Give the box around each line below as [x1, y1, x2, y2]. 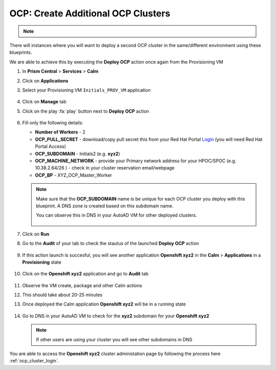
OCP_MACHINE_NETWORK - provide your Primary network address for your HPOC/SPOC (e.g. [35, 158, 237, 164]
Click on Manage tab [22, 99, 66, 105]
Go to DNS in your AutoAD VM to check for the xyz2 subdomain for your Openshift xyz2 [22, 313, 210, 319]
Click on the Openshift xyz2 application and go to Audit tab [22, 271, 149, 277]
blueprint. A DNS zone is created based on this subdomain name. [36, 203, 174, 209]
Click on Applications [22, 77, 68, 84]
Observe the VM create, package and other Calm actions [22, 282, 143, 289]
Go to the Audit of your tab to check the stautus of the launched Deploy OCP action [22, 241, 199, 247]
